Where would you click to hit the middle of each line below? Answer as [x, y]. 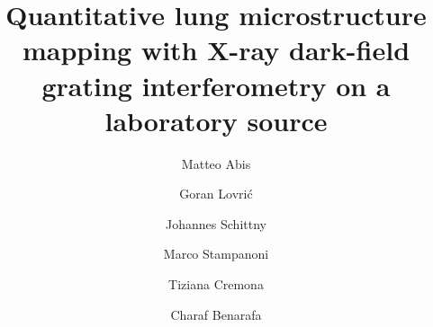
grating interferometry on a [216, 85]
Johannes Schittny [216, 223]
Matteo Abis [216, 163]
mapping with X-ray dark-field [216, 50]
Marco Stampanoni [216, 254]
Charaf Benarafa [216, 314]
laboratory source [216, 120]
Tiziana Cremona [216, 284]
